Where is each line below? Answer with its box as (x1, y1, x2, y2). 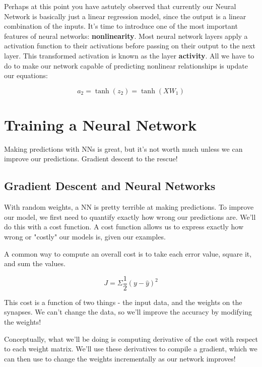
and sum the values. (4, 258, 65, 269)
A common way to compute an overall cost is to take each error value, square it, (4, 248, 252, 259)
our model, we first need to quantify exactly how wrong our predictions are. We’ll (4, 211, 256, 222)
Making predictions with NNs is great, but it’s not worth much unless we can (4, 143, 243, 154)
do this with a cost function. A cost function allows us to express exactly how (4, 221, 243, 232)
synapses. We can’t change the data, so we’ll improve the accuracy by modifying (4, 307, 252, 317)
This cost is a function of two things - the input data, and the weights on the (4, 296, 242, 307)
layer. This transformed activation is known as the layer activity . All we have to (4, 50, 254, 60)
